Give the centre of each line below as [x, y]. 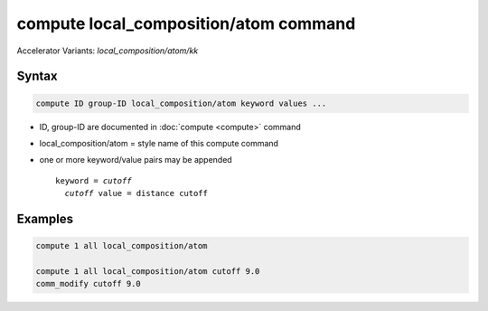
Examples [45, 218]
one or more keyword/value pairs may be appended [136, 160]
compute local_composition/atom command [186, 24]
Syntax [37, 76]
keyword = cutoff [94, 180]
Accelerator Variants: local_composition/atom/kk [108, 51]
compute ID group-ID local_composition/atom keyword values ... [181, 103]
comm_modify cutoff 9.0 [89, 284]
